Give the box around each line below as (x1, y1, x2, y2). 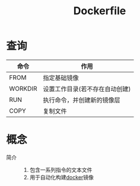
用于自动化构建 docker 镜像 (29, 174, 94, 181)
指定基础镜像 (43, 73, 79, 82)
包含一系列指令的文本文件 (29, 166, 93, 173)
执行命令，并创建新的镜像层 (43, 96, 120, 104)
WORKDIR (9, 84, 37, 92)
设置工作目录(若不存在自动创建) (43, 85, 131, 93)
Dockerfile (73, 4, 126, 18)
